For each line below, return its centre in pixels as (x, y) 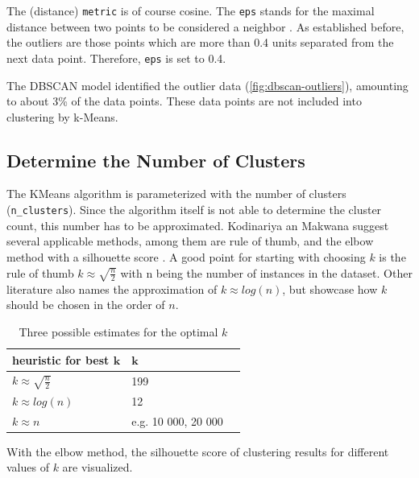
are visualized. (97, 467)
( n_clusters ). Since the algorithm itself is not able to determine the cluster (194, 210)
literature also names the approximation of (112, 288)
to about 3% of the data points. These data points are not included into (184, 101)
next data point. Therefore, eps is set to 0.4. (116, 58)
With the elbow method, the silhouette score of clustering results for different (198, 451)
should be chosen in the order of (86, 305)
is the (392, 256)
